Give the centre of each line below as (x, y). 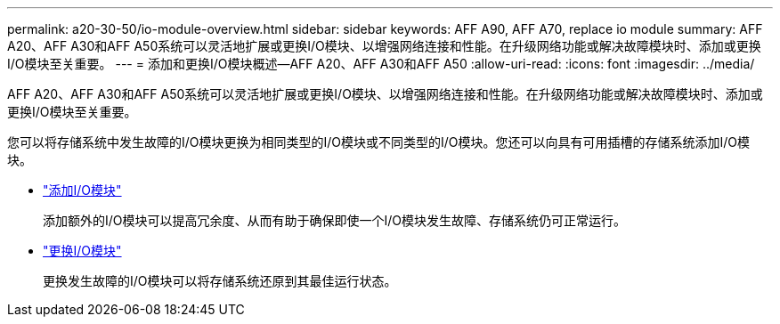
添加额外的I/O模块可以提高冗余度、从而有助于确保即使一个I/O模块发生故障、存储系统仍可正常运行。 (335, 220)
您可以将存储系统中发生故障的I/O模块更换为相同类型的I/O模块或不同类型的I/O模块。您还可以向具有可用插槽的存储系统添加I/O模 (379, 142)
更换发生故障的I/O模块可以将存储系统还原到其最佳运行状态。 (220, 281)
